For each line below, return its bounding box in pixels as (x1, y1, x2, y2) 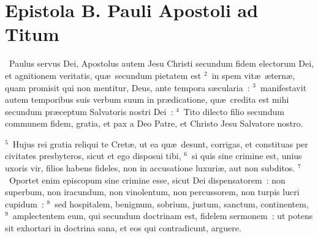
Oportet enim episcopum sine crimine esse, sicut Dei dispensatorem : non (9, 173, 286, 186)
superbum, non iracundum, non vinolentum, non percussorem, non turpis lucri (5, 185, 300, 198)
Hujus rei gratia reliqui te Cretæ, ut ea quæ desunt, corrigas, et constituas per (12, 137, 308, 150)
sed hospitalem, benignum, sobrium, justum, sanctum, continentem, (55, 197, 309, 210)
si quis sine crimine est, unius (191, 149, 302, 162)
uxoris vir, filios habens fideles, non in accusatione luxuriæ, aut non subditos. (5, 162, 295, 174)
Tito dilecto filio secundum (183, 105, 284, 117)
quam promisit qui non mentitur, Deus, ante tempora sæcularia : (5, 81, 250, 94)
